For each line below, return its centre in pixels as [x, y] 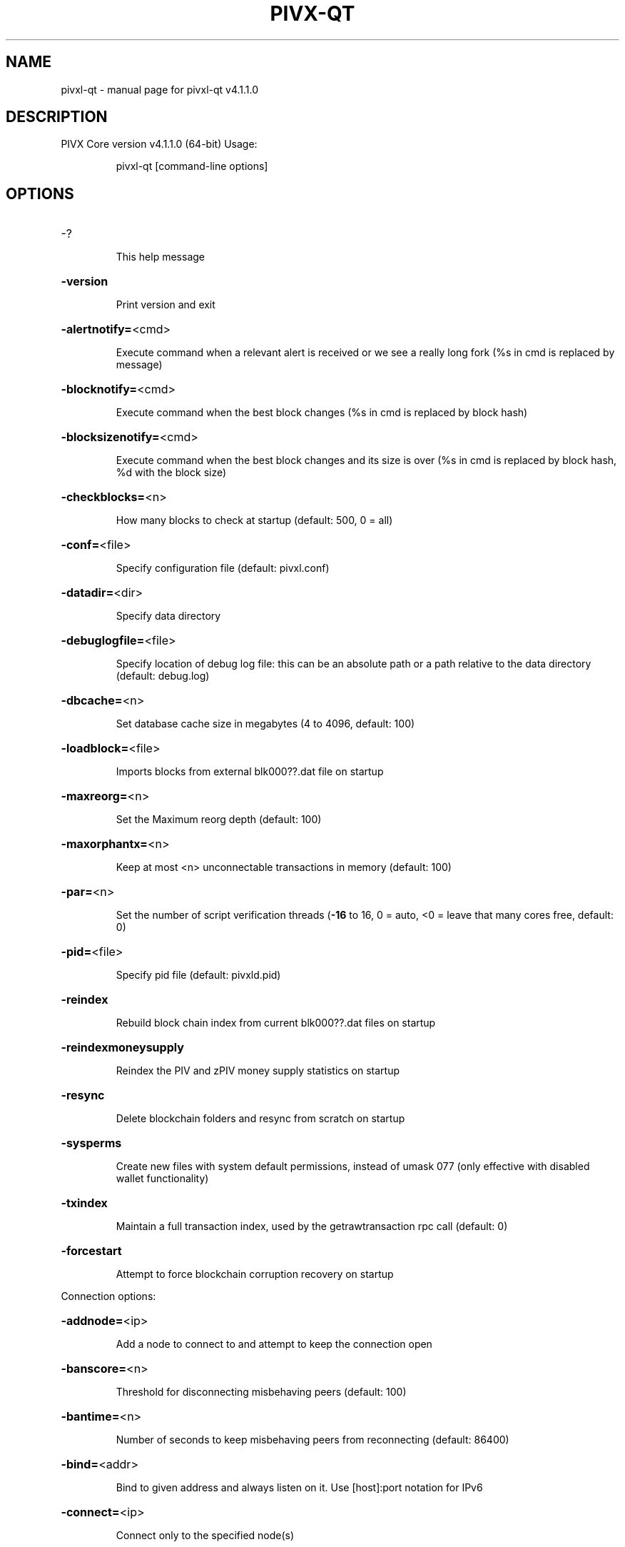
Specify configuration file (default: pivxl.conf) [223, 568]
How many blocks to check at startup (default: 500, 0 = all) [254, 520]
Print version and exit [166, 305]
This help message [160, 257]
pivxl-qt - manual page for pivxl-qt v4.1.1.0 [160, 89]
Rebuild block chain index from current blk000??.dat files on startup [276, 1023]
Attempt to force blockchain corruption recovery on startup [255, 1274]
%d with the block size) [171, 473]
